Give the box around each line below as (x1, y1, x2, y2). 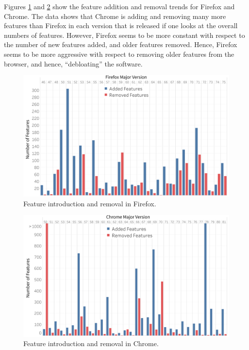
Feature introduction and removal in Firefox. (23, 198, 156, 208)
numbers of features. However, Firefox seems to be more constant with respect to (4, 30, 245, 40)
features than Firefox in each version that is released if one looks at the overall (4, 20, 238, 31)
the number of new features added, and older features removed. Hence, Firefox (4, 39, 237, 50)
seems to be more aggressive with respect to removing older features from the (4, 49, 234, 59)
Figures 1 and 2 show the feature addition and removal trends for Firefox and (4, 1, 235, 11)
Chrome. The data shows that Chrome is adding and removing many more (4, 11, 226, 21)
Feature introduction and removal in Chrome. (23, 338, 159, 349)
